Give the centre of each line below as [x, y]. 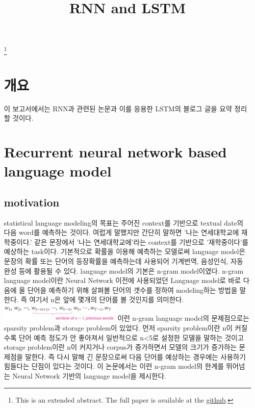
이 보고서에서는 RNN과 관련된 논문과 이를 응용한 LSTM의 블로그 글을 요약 [118, 108]
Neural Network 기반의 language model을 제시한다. [89, 375]
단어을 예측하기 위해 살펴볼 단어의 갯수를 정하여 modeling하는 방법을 [132, 290]
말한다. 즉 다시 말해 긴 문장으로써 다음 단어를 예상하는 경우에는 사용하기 [136, 356]
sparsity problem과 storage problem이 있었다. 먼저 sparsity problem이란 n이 [118, 327]
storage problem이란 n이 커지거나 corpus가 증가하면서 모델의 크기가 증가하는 [120, 347]
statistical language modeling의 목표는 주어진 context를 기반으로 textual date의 [124, 222]
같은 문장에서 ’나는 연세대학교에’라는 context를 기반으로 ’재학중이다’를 [141, 242]
